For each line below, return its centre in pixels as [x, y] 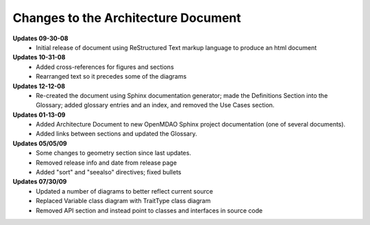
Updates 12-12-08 [39, 86]
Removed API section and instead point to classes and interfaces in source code [149, 210]
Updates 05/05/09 [40, 143]
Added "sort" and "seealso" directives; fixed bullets [109, 172]
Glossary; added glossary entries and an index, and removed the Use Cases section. [155, 105]
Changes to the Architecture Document [127, 18]
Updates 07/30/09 [40, 182]
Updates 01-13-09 [39, 115]
